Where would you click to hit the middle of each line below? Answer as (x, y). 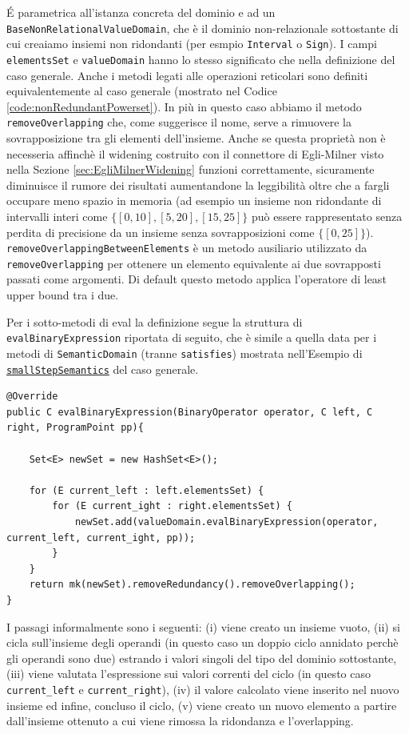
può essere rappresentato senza (327, 216)
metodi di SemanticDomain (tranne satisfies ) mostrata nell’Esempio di (185, 353)
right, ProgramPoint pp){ (75, 428)
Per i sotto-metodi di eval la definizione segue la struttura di (155, 321)
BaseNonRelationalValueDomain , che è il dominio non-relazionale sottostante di (203, 28)
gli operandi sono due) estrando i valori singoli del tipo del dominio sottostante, (202, 658)
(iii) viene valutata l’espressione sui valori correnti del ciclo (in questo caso (189, 674)
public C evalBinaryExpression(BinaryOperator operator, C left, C (190, 412)
